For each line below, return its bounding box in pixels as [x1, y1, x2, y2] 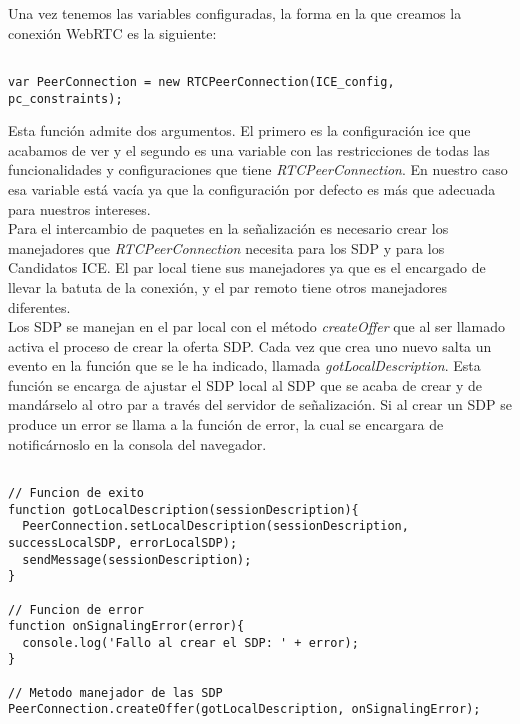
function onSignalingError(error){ [8, 619, 245, 634]
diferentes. [8, 296, 71, 317]
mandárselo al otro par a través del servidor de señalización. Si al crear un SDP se [8, 394, 512, 415]
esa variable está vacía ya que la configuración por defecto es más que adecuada [8, 178, 496, 199]
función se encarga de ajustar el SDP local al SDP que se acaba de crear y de [8, 374, 483, 395]
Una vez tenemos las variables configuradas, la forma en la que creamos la [8, 3, 462, 23]
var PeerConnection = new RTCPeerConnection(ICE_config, [8, 74, 395, 89]
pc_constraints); [8, 91, 123, 106]
